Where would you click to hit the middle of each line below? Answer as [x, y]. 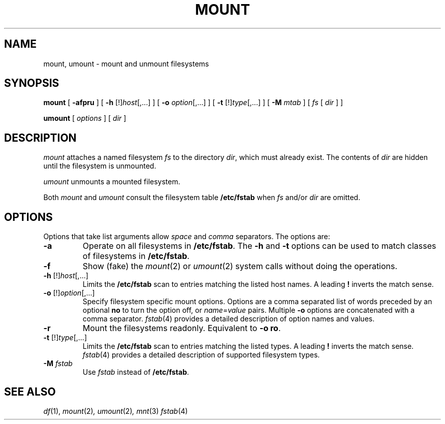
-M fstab [58, 364]
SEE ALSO [30, 392]
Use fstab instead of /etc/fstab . [136, 372]
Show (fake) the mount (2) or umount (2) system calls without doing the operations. [240, 266]
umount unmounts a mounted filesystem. [112, 182]
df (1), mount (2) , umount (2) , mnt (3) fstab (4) [116, 411]
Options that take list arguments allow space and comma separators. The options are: [187, 237]
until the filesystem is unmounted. [100, 166]
